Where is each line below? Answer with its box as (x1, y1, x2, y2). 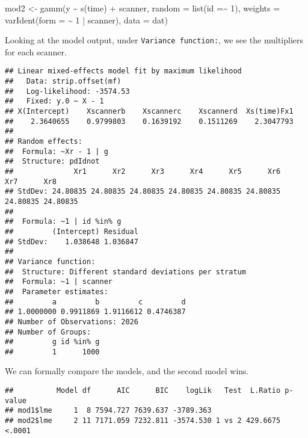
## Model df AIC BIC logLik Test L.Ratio (5, 386, 281, 395)
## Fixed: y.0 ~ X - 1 (5, 97, 104, 106)
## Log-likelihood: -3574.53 (5, 87, 130, 96)
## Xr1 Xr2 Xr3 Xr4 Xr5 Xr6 (5, 167, 281, 176)
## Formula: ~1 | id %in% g (5, 217, 122, 226)
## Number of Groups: (5, 327, 91, 336)
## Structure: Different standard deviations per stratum (5, 267, 246, 276)
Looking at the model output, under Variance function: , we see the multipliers (5, 34, 304, 46)
